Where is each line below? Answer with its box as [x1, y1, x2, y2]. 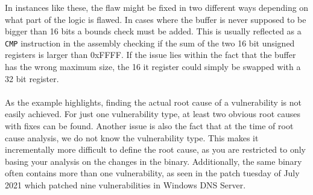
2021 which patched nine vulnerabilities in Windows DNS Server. [5, 178, 246, 191]
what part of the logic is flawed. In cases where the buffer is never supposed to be [5, 13, 306, 25]
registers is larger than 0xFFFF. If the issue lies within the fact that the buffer [5, 48, 296, 61]
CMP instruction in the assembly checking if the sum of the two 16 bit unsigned [5, 36, 295, 49]
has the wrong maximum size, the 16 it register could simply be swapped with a [5, 60, 301, 73]
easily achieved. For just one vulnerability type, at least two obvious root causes [5, 107, 300, 120]
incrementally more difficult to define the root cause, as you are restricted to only [5, 143, 306, 156]
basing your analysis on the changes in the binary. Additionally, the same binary [5, 155, 302, 167]
